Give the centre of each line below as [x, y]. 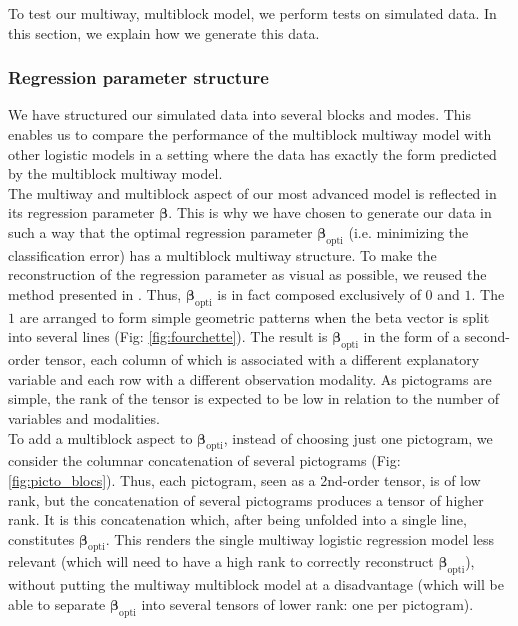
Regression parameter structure [138, 77]
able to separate [57, 603]
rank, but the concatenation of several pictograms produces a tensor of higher [246, 499]
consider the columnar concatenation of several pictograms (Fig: [204, 460]
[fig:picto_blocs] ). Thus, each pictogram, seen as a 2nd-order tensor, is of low [244, 479]
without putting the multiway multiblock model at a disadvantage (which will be [256, 584]
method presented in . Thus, [95, 293]
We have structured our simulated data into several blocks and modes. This [239, 114]
